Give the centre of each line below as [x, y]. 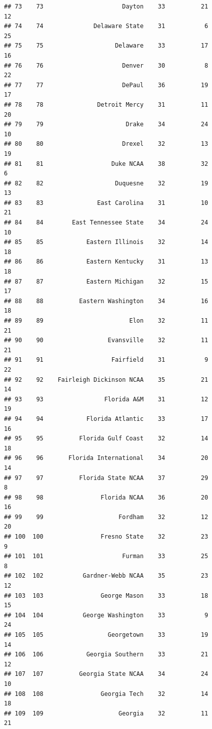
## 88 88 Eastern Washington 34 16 [106, 301]
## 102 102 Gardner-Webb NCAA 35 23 [106, 576]
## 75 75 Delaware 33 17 [106, 46]
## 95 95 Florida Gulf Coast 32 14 [106, 439]
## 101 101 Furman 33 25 [106, 556]
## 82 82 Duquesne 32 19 [106, 183]
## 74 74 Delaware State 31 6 [106, 26]
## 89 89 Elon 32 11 [106, 321]
